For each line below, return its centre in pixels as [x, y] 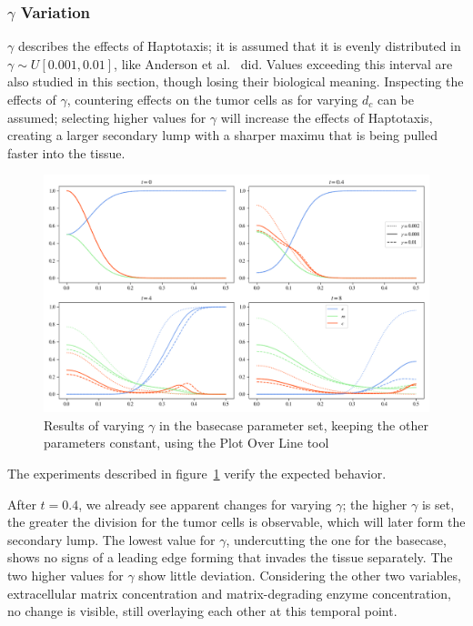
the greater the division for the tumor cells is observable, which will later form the [236, 522]
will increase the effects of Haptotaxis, [327, 117]
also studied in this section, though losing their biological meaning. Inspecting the [236, 81]
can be [395, 99]
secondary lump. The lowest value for [111, 539]
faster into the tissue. [66, 152]
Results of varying [94, 424]
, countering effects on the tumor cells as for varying [212, 99]
